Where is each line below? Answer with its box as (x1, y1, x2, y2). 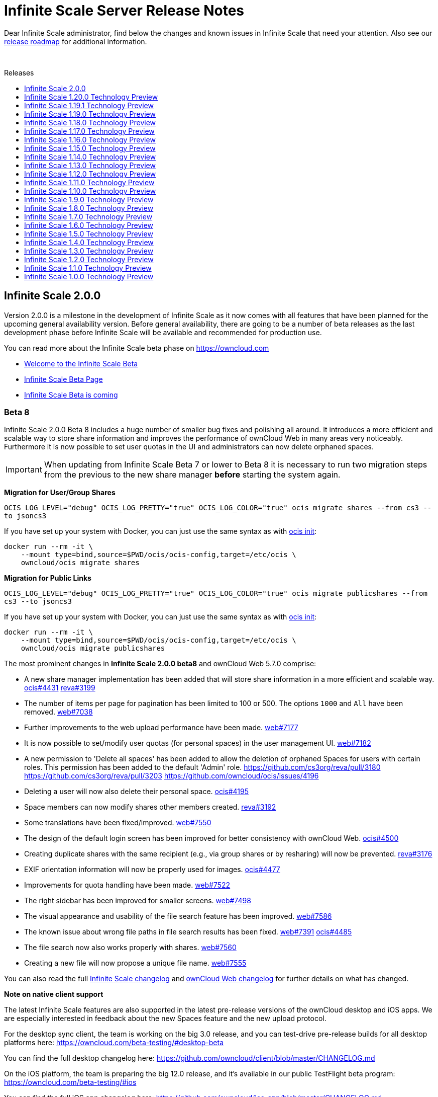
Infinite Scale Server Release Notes (4, 2, 245, 19)
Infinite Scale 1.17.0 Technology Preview (24, 126, 155, 135)
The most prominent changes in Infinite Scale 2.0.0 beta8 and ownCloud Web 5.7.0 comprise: (4, 659, 316, 668)
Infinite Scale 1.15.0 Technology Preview (24, 143, 156, 152)
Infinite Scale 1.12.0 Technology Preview (24, 169, 156, 178)
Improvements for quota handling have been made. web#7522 (24, 881, 231, 890)
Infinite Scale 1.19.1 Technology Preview (24, 101, 154, 110)
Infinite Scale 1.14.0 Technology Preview (24, 152, 156, 161)
